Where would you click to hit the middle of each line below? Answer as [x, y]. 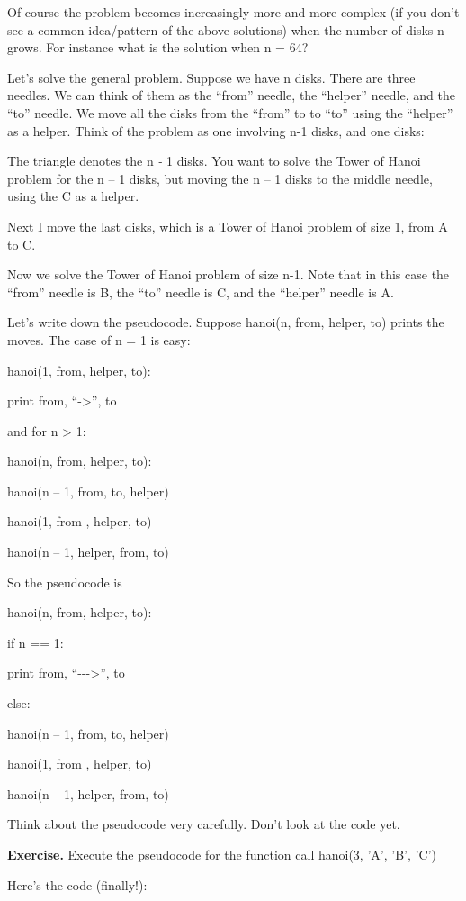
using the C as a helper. [73, 196]
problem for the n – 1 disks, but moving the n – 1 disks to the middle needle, [220, 178]
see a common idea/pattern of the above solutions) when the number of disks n [226, 29]
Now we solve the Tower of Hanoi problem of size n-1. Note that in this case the [229, 274]
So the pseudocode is [65, 582]
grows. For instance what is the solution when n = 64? [158, 47]
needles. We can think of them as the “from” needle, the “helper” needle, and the [231, 95]
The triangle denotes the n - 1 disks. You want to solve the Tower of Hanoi [214, 161]
